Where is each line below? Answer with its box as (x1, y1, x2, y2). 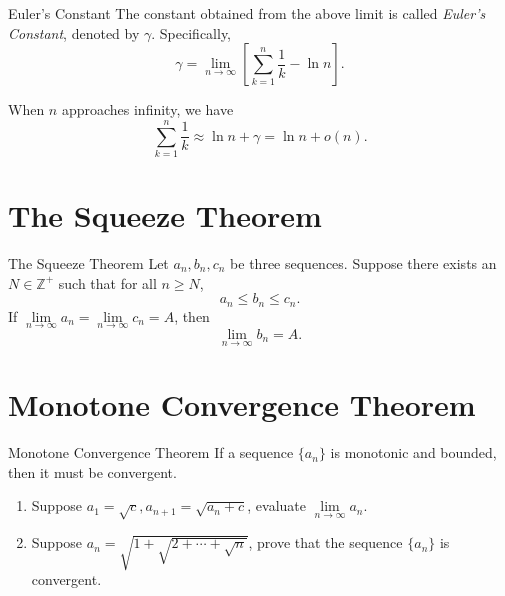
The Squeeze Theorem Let (8, 253, 169, 274)
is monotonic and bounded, (330, 442, 497, 463)
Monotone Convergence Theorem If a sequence (8, 442, 294, 463)
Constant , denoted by (8, 22, 140, 43)
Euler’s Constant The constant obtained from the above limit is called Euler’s (8, 3, 486, 23)
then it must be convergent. (8, 461, 177, 482)
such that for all (58, 272, 157, 293)
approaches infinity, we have (61, 99, 234, 120)
